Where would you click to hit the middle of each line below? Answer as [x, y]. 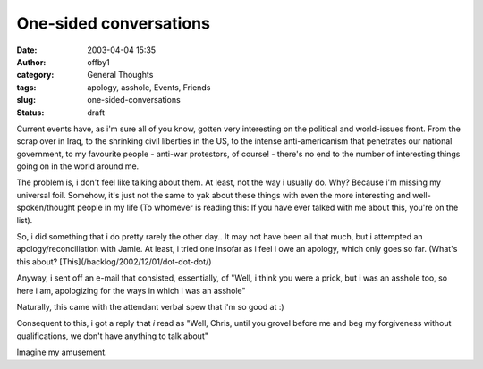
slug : [26, 100]
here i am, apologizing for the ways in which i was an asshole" [131, 290]
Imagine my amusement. [62, 352]
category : [35, 75]
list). [25, 220]
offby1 [99, 62]
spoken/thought [46, 208]
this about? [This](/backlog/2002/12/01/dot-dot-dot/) [114, 261]
